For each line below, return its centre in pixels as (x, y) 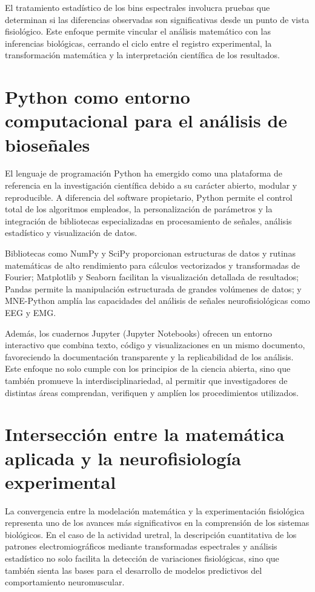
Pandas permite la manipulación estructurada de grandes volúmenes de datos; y (153, 288)
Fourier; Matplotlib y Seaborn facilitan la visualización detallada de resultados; (152, 277)
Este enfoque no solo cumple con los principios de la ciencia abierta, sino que (148, 368)
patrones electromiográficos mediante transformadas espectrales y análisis (141, 546)
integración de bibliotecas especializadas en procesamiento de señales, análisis (148, 220)
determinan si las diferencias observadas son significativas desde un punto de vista (157, 19)
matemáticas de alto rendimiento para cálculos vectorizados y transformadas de (153, 265)
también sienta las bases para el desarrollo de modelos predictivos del (134, 570)
